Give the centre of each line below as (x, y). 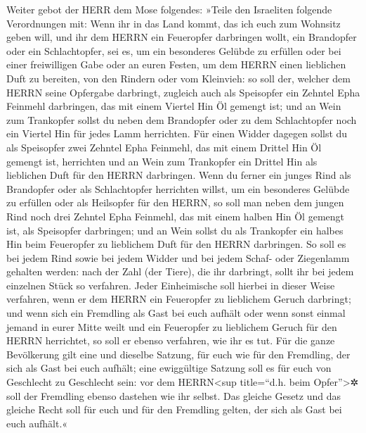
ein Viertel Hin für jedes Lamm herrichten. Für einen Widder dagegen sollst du (177, 133)
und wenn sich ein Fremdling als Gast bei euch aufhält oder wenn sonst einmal (176, 313)
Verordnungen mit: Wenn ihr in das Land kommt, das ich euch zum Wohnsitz (174, 23)
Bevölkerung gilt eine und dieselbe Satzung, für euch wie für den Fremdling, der (178, 354)
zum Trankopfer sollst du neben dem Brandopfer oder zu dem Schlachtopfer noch (182, 119)
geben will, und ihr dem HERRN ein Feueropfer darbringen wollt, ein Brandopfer (182, 37)
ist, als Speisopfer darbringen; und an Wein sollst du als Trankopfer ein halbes (175, 230)
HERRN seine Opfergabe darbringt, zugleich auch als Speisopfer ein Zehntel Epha (183, 92)
